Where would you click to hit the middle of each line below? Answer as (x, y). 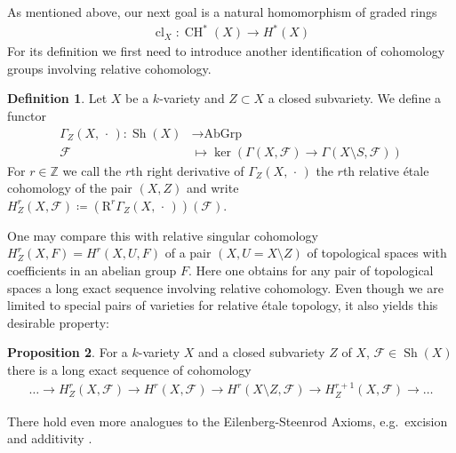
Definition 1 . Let (57, 98)
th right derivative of (188, 170)
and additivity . (50, 438)
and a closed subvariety (261, 352)
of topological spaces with (377, 253)
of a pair (188, 253)
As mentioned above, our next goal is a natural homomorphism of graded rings (222, 12)
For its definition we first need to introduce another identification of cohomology (226, 51)
